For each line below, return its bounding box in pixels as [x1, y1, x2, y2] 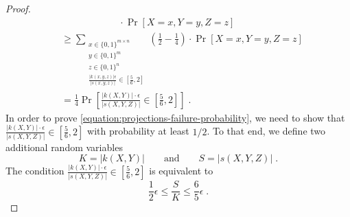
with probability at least [87, 124, 189, 138]
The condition [5, 163, 65, 178]
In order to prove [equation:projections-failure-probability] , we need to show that [5, 110, 345, 124]
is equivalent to [149, 163, 213, 178]
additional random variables [5, 139, 123, 154]
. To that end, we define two [207, 124, 326, 138]
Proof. [5, 1, 31, 15]
